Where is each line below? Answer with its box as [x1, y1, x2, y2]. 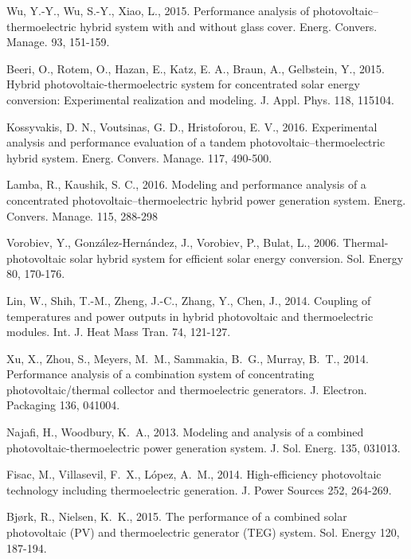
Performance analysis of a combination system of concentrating [6, 365, 315, 382]
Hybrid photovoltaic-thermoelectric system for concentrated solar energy [6, 76, 360, 92]
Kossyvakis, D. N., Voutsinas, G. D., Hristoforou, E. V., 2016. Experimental [6, 118, 378, 135]
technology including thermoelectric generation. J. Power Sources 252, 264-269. [6, 481, 392, 498]
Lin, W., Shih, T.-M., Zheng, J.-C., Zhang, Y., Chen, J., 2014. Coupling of [6, 291, 371, 308]
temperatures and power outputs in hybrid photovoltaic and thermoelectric [6, 307, 374, 324]
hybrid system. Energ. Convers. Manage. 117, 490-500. [6, 149, 272, 166]
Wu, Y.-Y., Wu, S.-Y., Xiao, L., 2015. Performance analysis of [6, 2, 310, 18]
